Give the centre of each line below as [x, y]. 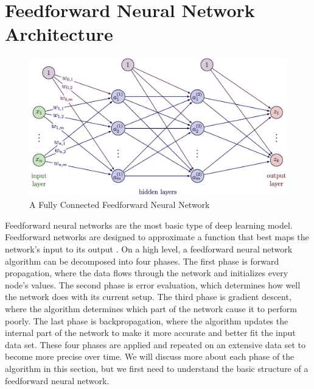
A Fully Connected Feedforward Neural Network [120, 205]
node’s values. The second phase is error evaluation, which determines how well [153, 284]
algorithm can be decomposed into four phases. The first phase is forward [142, 261]
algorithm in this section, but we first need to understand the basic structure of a [157, 368]
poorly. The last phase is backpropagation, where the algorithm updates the [147, 320]
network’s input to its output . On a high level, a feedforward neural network [149, 249]
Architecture [59, 34]
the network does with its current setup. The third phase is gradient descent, [148, 297]
